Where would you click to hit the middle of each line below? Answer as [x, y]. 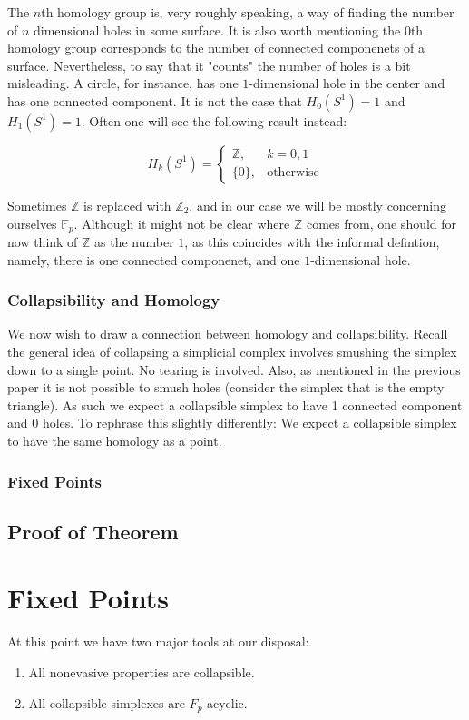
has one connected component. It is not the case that [155, 100]
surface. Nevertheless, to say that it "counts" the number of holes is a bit [209, 65]
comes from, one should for [381, 223]
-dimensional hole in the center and [347, 83]
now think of [43, 242]
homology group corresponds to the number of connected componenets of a [216, 48]
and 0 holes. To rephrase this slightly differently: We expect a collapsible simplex [232, 423]
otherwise [293, 173]
